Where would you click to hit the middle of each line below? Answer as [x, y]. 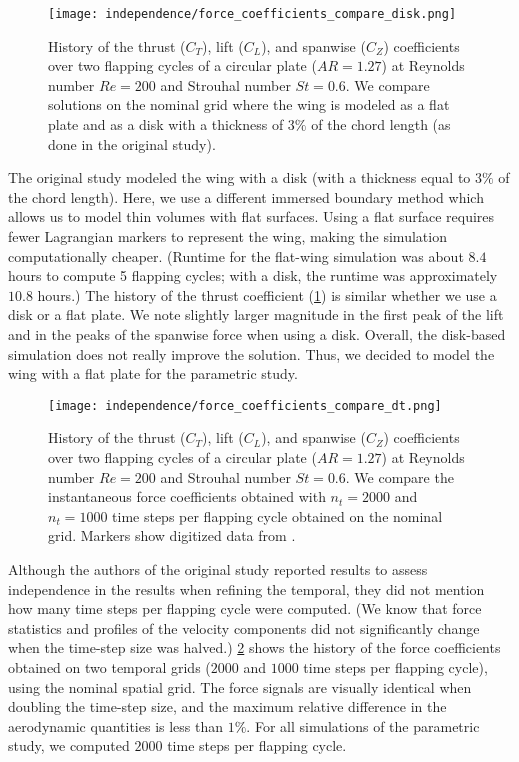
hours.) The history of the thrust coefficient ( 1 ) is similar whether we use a [267, 294]
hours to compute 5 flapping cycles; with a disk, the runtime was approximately [253, 275]
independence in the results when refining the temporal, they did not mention [246, 588]
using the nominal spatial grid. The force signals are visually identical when [240, 686]
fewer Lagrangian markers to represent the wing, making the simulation [227, 236]
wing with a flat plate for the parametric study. [153, 373]
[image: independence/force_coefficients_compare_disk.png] [252, 14]
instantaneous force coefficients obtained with [187, 496]
